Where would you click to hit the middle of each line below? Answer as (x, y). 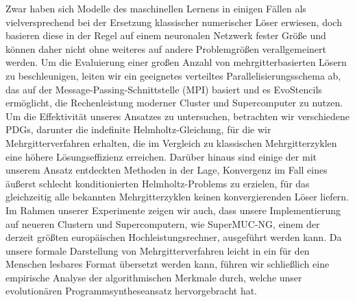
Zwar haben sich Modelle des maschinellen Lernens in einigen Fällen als (156, 8)
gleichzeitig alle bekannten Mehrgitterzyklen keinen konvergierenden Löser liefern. (177, 197)
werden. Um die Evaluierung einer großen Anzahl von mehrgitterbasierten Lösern (176, 62)
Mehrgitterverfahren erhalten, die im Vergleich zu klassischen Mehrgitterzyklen (171, 142)
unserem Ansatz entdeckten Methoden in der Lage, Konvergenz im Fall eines (167, 170)
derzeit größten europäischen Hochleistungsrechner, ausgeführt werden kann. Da (174, 237)
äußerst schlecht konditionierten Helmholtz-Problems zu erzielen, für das (158, 183)
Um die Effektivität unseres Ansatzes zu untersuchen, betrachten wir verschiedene (178, 116)
